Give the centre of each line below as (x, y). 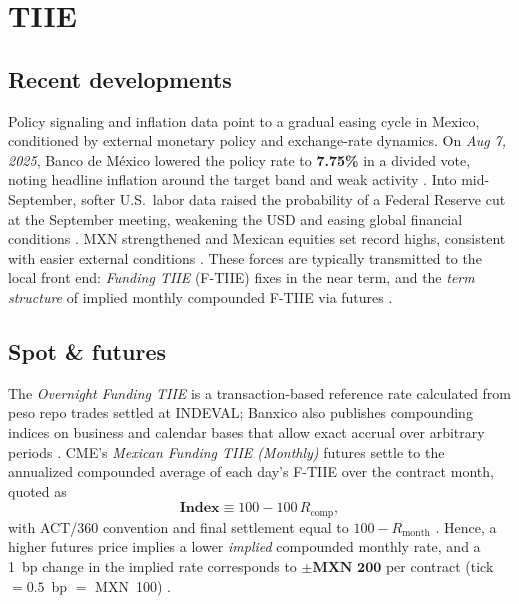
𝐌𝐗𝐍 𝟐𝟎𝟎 (347, 567)
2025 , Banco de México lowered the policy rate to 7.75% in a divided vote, (239, 159)
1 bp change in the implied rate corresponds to (152, 565)
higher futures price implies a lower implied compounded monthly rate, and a (244, 546)
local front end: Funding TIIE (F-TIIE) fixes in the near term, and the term (241, 277)
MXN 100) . (133, 585)
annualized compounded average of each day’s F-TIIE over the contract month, (251, 471)
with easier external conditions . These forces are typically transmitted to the (245, 257)
